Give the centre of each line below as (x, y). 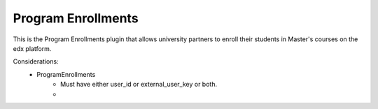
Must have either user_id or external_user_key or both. (139, 85)
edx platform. (32, 48)
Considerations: (36, 61)
